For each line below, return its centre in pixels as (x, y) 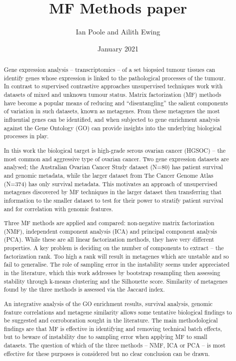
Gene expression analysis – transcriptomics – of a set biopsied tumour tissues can (109, 70)
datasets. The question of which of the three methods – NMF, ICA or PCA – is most (114, 345)
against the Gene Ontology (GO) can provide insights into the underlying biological (113, 128)
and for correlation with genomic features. (58, 208)
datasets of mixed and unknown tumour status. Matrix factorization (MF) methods (112, 95)
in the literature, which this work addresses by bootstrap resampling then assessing (112, 272)
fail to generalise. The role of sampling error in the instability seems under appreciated (116, 264)
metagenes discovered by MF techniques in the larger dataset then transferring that (113, 192)
